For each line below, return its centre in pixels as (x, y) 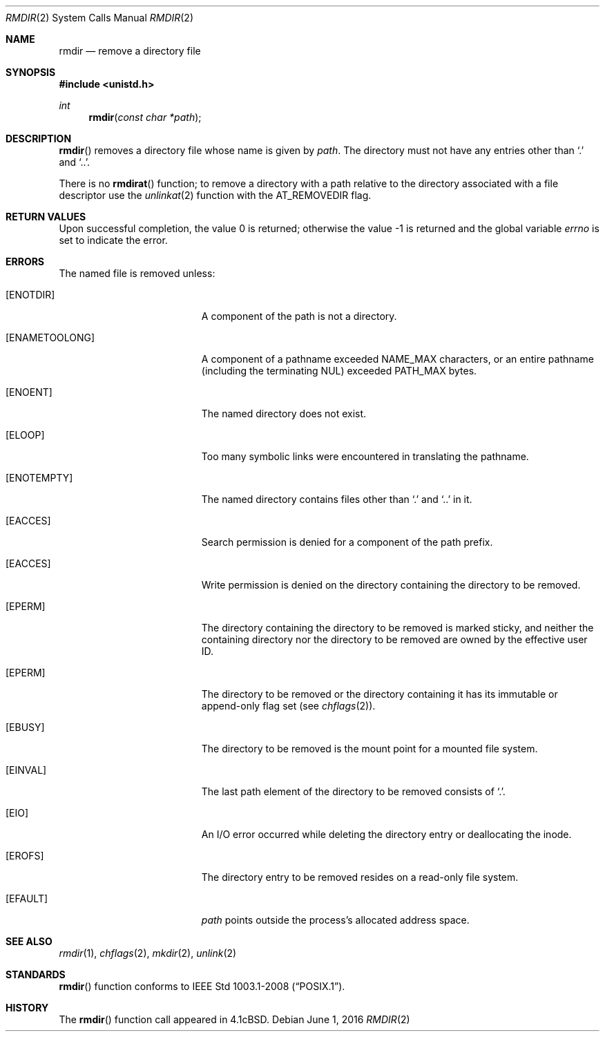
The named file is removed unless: (137, 273)
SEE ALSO (29, 941)
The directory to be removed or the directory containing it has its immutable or (380, 694)
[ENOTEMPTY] (39, 478)
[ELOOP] (25, 435)
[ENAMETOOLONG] (50, 337)
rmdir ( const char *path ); (145, 117)
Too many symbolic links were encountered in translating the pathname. (365, 456)
